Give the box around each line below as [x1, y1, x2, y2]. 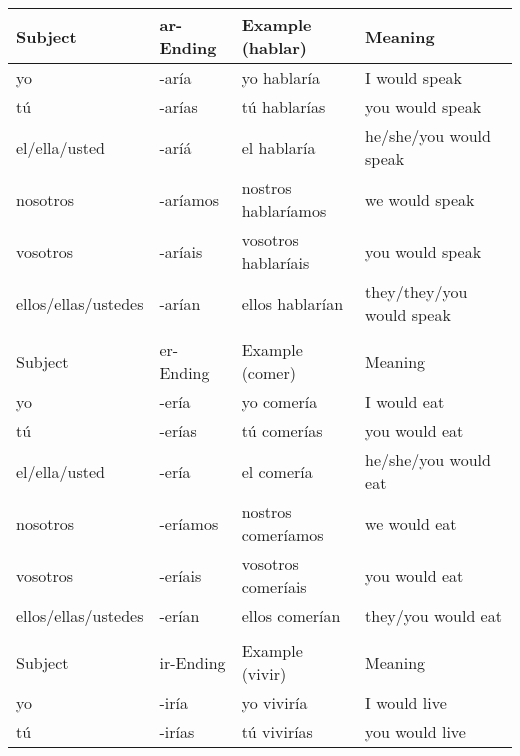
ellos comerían [241, 604, 341, 627]
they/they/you [365, 280, 468, 303]
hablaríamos [241, 199, 327, 222]
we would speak [365, 187, 475, 211]
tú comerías [241, 419, 323, 442]
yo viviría [241, 691, 308, 714]
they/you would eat [365, 604, 502, 627]
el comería [241, 459, 313, 483]
